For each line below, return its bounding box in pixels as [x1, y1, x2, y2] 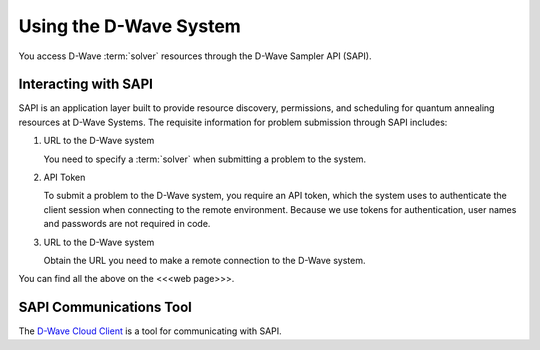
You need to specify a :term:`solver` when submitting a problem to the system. [43, 153, 367, 165]
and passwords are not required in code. [43, 218, 211, 230]
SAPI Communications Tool [18, 299, 192, 316]
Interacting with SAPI [18, 76, 154, 93]
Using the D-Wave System [18, 15, 242, 37]
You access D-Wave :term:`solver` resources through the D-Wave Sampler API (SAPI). [18, 50, 372, 62]
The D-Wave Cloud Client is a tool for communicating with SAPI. [18, 325, 282, 337]
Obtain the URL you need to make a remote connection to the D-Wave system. [43, 254, 366, 266]
